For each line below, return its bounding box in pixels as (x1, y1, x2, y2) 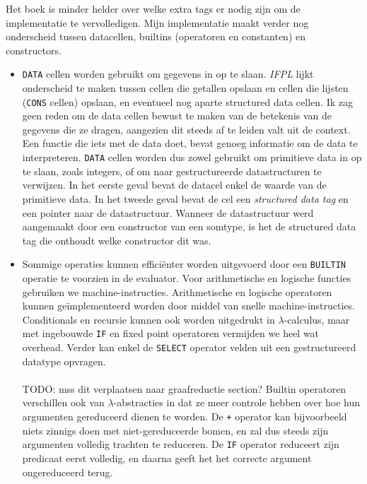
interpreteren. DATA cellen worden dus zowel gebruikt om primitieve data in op (22, 150, 362, 165)
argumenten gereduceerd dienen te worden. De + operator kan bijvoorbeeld (22, 409, 347, 423)
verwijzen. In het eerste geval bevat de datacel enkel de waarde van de (22, 177, 327, 192)
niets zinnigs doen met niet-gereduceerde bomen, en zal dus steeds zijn (22, 423, 329, 437)
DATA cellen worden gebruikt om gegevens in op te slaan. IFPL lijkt (22, 66, 314, 81)
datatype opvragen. (22, 353, 106, 368)
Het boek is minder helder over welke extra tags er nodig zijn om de (6, 1, 301, 16)
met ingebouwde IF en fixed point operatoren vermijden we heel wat (22, 326, 320, 341)
